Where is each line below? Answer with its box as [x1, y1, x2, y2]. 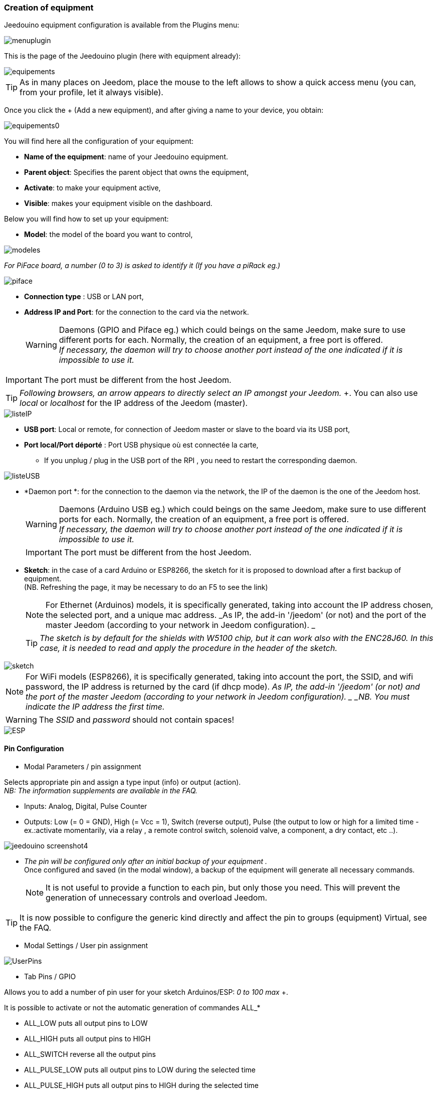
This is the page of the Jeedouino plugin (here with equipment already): [4, 52, 241, 61]
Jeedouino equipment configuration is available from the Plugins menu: [4, 21, 240, 30]
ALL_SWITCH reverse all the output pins [24, 1049, 156, 1058]
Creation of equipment [4, 3, 94, 13]
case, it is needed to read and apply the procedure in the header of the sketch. [40, 643, 338, 653]
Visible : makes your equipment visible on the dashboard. [24, 199, 212, 208]
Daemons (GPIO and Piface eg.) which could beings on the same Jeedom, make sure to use [59, 325, 406, 335]
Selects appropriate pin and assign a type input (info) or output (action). [4, 777, 241, 786]
